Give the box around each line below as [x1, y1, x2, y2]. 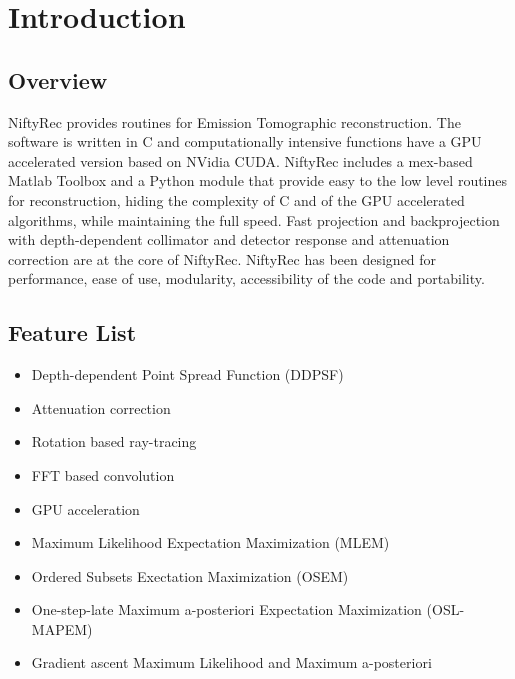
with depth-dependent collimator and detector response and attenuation [8, 229, 450, 250]
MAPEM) [31, 618, 93, 639]
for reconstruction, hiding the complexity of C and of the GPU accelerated [8, 189, 465, 210]
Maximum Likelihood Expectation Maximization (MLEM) [31, 532, 390, 553]
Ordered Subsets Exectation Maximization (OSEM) [31, 565, 349, 586]
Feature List [8, 317, 137, 348]
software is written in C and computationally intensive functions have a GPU [8, 131, 482, 152]
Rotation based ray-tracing [31, 431, 197, 452]
